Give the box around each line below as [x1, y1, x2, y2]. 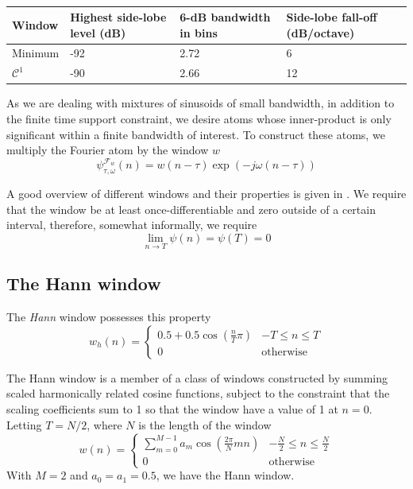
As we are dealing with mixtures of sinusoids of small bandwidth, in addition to [6, 95, 395, 111]
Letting [6, 416, 42, 433]
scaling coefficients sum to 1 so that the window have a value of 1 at [6, 401, 338, 417]
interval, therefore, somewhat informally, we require [6, 216, 257, 233]
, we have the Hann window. [156, 467, 295, 483]
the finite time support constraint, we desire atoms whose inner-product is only [6, 110, 392, 126]
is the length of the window [138, 416, 272, 433]
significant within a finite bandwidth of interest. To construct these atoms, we [6, 126, 385, 142]
